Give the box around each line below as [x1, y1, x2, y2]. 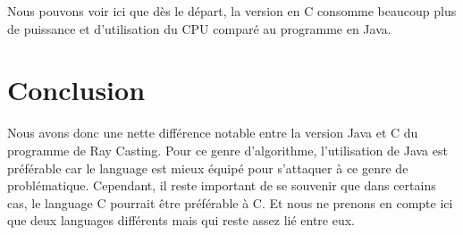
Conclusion [7, 71, 146, 108]
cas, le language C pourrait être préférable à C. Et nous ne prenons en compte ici [7, 193, 453, 212]
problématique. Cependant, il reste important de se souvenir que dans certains [7, 176, 436, 195]
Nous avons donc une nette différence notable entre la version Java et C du [7, 123, 418, 142]
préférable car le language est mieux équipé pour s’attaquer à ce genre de [7, 158, 408, 177]
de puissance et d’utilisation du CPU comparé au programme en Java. [7, 19, 391, 38]
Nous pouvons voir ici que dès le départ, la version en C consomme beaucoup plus [7, 2, 457, 20]
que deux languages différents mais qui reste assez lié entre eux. [7, 211, 356, 230]
